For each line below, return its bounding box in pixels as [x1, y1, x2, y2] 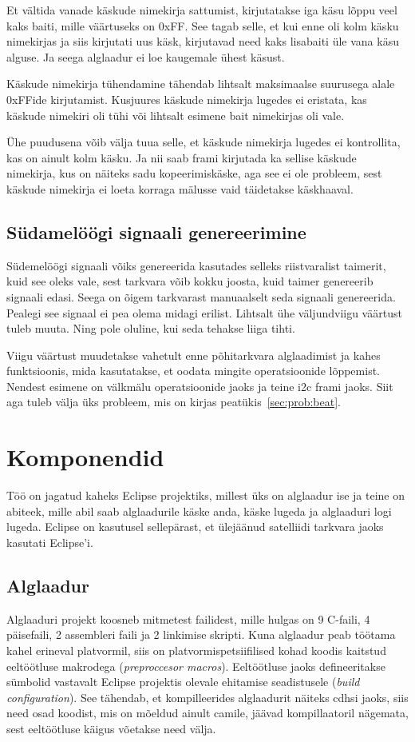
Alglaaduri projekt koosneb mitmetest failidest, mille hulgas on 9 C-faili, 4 [6, 610, 370, 627]
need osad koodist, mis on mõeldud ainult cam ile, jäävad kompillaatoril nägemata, [6, 704, 409, 721]
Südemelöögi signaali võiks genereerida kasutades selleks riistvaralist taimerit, [6, 257, 386, 273]
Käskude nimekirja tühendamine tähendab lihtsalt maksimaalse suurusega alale [6, 75, 395, 92]
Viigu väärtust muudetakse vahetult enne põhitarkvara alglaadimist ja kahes [6, 346, 381, 363]
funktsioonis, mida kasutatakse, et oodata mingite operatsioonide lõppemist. [6, 362, 380, 379]
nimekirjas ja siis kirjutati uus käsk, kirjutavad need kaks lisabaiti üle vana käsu [6, 33, 399, 50]
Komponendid [6, 441, 164, 473]
